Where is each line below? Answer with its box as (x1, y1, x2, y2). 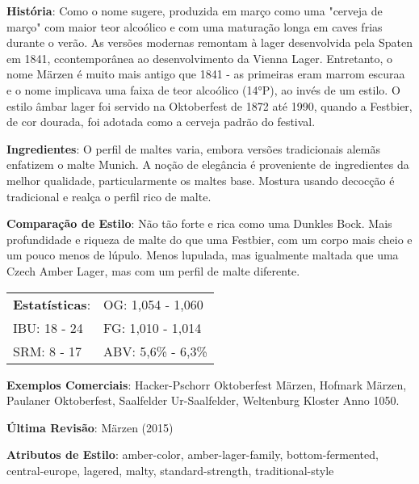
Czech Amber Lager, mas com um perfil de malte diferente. (6, 262, 300, 279)
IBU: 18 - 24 (13, 318, 83, 337)
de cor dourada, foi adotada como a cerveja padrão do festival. (6, 113, 316, 130)
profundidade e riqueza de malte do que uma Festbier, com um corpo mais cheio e (6, 230, 413, 247)
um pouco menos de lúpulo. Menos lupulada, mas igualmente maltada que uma (6, 246, 399, 263)
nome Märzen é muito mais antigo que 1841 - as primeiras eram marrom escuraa (6, 65, 405, 82)
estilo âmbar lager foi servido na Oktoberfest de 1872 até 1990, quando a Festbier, (6, 97, 413, 114)
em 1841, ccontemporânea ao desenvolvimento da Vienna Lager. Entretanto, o (6, 49, 393, 66)
